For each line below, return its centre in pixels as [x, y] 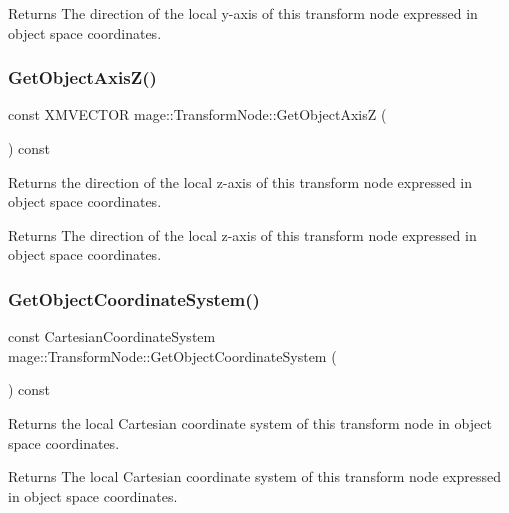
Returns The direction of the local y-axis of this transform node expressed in [243, 13]
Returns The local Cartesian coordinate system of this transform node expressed [254, 476]
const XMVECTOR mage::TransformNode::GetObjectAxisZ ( [197, 114]
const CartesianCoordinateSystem [112, 336]
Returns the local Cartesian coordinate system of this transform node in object [250, 422]
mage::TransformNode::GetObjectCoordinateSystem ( [172, 355]
